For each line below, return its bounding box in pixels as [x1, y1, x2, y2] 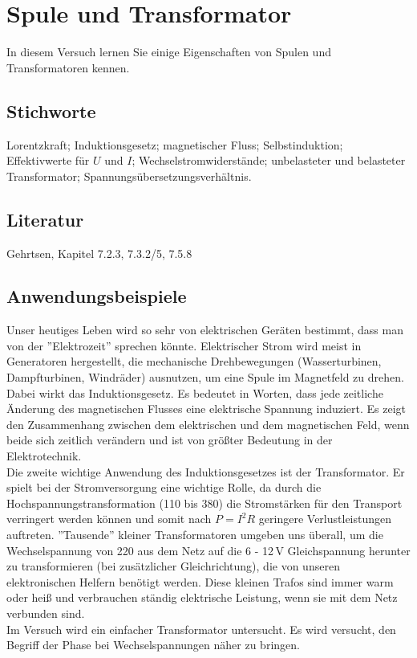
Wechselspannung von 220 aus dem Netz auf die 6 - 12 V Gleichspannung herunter [6, 542, 411, 558]
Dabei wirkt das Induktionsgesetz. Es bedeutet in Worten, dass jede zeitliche [6, 384, 383, 401]
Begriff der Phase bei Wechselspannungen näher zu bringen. [6, 636, 300, 653]
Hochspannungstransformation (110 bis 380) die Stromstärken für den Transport [6, 494, 403, 511]
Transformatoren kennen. [6, 59, 130, 76]
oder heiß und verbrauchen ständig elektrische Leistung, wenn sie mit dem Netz [6, 589, 398, 606]
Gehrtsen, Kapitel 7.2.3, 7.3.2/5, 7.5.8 [6, 244, 192, 261]
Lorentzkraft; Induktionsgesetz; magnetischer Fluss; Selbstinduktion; [6, 136, 343, 153]
